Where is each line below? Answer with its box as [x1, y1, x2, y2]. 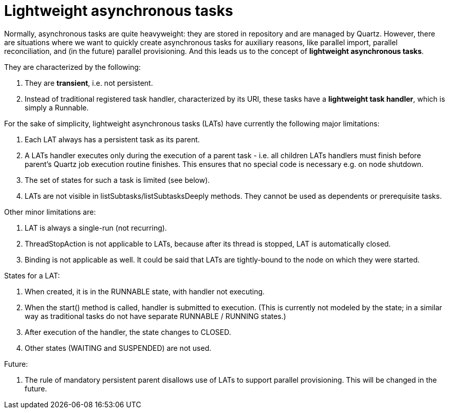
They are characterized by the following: [4, 62, 141, 71]
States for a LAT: [4, 271, 60, 280]
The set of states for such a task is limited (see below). [25, 175, 210, 184]
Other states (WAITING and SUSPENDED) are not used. [25, 343, 212, 352]
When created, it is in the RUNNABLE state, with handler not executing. [25, 287, 265, 296]
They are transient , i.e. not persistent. [25, 78, 153, 87]
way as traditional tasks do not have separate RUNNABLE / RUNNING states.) [25, 311, 286, 321]
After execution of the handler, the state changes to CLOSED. [25, 327, 231, 336]
